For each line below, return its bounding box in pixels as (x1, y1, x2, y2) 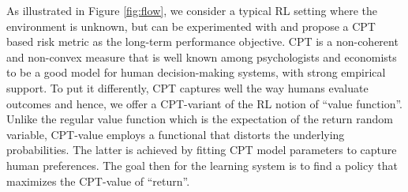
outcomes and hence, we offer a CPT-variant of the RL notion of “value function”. (6, 95, 402, 111)
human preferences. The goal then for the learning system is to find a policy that (6, 156, 398, 173)
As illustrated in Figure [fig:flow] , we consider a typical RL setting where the (6, 2, 378, 18)
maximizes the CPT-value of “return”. (6, 172, 190, 189)
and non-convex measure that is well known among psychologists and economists (6, 48, 397, 65)
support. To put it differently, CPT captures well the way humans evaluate (6, 79, 369, 96)
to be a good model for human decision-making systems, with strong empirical (6, 64, 386, 81)
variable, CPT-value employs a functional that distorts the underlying (6, 126, 345, 142)
